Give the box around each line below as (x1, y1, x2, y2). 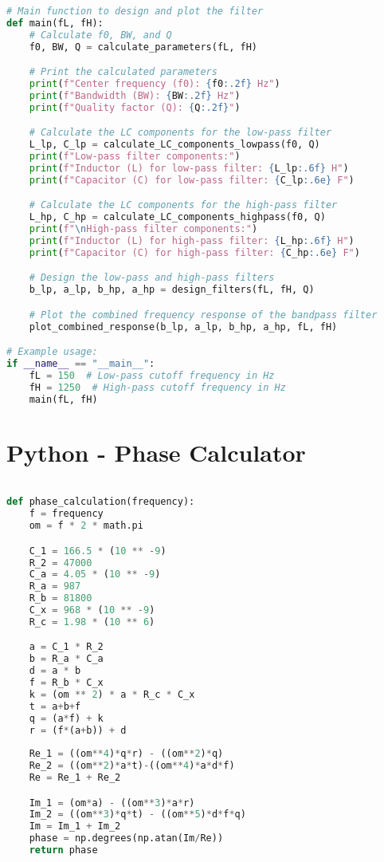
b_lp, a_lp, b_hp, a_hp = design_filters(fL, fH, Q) (29, 284, 315, 296)
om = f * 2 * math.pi (29, 520, 143, 532)
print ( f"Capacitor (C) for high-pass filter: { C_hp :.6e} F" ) (29, 246, 360, 258)
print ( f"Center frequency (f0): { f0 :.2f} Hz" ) (29, 78, 280, 90)
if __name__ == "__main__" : (6, 358, 155, 370)
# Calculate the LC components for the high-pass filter (29, 199, 338, 211)
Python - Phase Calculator (6, 435, 306, 468)
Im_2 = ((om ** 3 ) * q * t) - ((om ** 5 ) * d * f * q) (29, 809, 246, 821)
